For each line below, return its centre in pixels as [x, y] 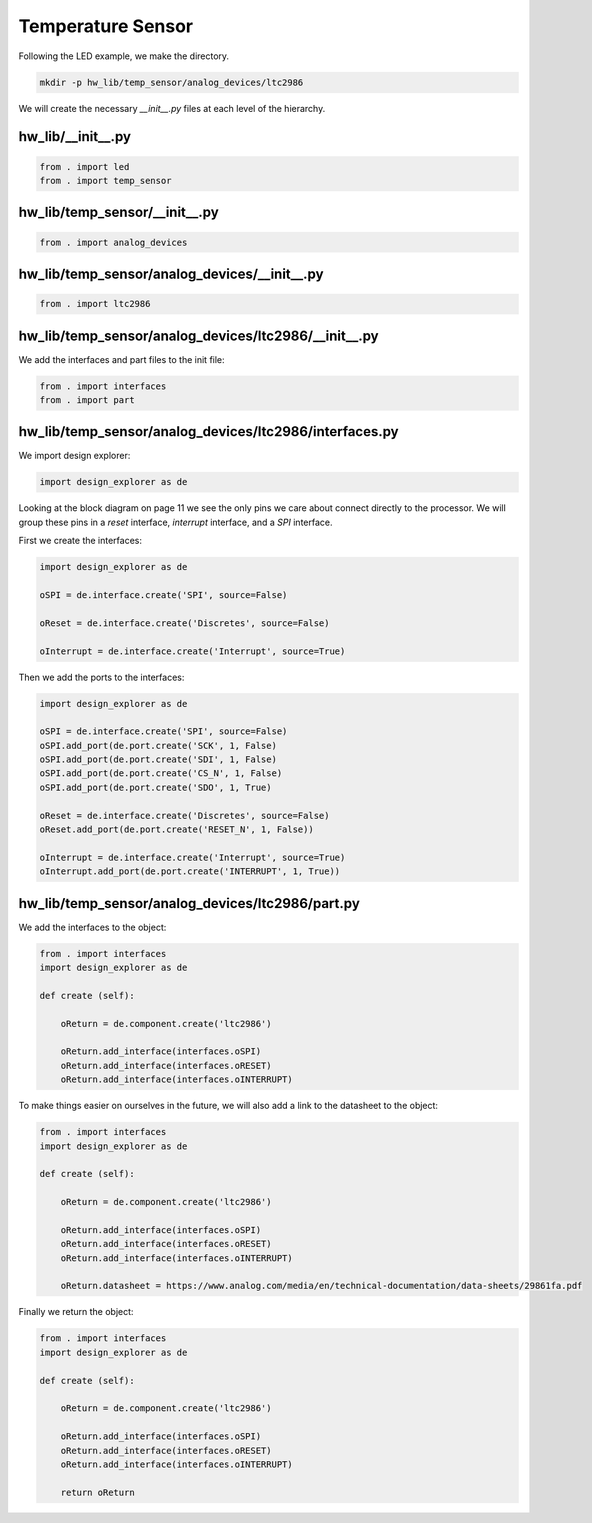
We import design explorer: [74, 456]
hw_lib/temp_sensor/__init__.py [118, 212]
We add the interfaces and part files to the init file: [121, 359]
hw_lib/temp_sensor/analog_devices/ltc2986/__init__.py [198, 335]
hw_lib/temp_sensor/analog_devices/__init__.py [171, 273]
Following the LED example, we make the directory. [124, 56]
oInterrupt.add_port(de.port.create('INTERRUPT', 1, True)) [190, 871]
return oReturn [97, 1492]
